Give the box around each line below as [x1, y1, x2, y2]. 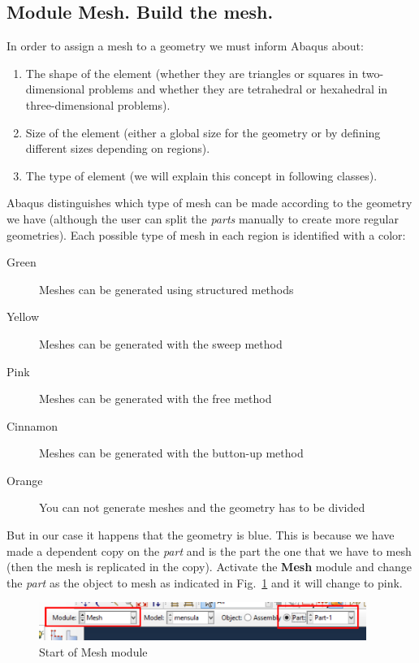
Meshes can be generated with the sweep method [39, 335, 283, 352]
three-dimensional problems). [25, 96, 171, 113]
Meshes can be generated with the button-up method [39, 444, 304, 461]
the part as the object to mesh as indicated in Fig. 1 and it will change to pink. [6, 574, 403, 591]
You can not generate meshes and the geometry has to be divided [39, 499, 365, 516]
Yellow [6, 308, 40, 325]
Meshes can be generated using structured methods [39, 280, 294, 297]
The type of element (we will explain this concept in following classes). [25, 167, 378, 184]
